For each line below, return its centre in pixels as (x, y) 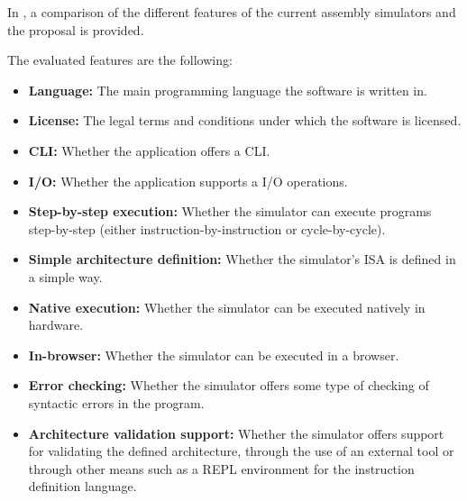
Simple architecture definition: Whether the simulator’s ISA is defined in (242, 259)
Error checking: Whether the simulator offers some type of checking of (229, 385)
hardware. (56, 325)
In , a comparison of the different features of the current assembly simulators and (232, 12)
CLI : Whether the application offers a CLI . (149, 150)
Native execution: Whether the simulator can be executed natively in (227, 307)
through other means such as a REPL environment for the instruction (221, 468)
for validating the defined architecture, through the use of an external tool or (241, 451)
